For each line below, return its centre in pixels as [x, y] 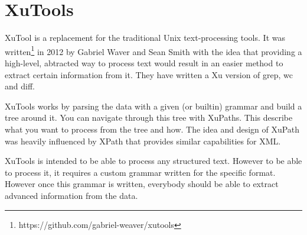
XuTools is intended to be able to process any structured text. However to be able [153, 161]
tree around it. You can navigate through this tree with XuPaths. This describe [149, 117]
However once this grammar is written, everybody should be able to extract [142, 184]
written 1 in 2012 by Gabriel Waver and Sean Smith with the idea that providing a [153, 50]
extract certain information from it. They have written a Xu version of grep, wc [149, 74]
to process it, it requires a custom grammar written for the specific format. [140, 172]
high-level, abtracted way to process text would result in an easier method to [144, 62]
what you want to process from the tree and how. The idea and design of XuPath [152, 129]
